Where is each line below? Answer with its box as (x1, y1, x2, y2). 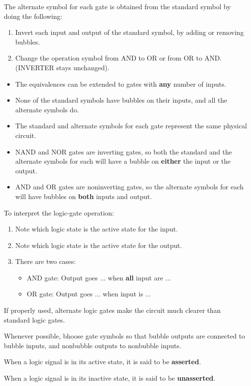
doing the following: (4, 11, 62, 21)
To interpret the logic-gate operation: (4, 207, 114, 217)
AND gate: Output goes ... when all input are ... (27, 272, 171, 282)
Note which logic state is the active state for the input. (15, 224, 178, 234)
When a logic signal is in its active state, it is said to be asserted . (4, 356, 201, 367)
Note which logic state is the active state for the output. (15, 240, 182, 250)
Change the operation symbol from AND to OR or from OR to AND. (15, 53, 222, 63)
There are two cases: (15, 256, 76, 266)
